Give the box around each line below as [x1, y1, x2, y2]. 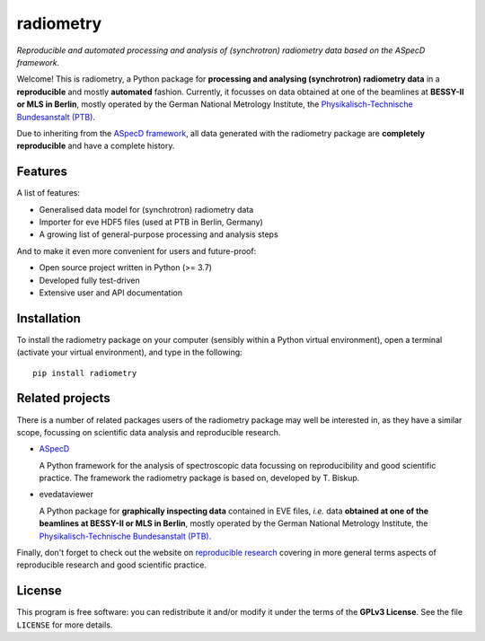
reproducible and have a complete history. [16, 140, 175, 152]
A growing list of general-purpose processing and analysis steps [39, 229, 278, 240]
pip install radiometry [32, 368, 137, 378]
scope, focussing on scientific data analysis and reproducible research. [16, 426, 281, 437]
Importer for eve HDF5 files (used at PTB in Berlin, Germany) [39, 216, 264, 227]
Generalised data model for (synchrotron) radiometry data [39, 204, 254, 215]
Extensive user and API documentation [39, 287, 183, 298]
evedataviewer [39, 489, 94, 500]
